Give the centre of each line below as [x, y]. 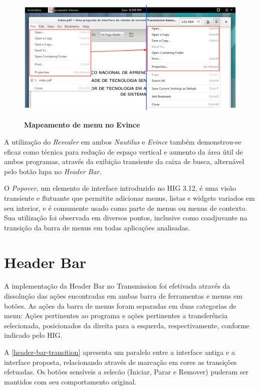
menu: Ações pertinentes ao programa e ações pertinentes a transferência [116, 315]
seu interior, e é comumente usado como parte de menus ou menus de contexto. [126, 208]
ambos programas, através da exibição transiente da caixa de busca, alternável [124, 161]
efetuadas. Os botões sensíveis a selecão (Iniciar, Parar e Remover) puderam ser [126, 372]
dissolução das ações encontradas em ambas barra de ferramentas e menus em [123, 296]
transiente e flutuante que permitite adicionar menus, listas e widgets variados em [129, 198]
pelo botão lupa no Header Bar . [53, 171]
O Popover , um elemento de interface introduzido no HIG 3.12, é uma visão [120, 188]
